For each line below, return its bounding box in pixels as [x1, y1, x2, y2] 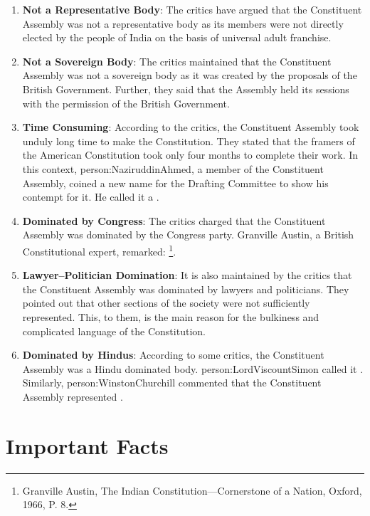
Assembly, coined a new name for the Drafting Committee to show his [22, 175, 329, 190]
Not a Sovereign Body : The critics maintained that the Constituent [22, 53, 332, 68]
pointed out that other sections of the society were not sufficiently [22, 295, 310, 310]
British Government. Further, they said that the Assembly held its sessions [22, 81, 349, 96]
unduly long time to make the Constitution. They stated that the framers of [22, 133, 355, 148]
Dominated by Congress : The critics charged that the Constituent [22, 213, 326, 228]
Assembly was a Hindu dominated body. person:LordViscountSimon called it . [22, 361, 364, 376]
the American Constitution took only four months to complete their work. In [22, 147, 359, 162]
